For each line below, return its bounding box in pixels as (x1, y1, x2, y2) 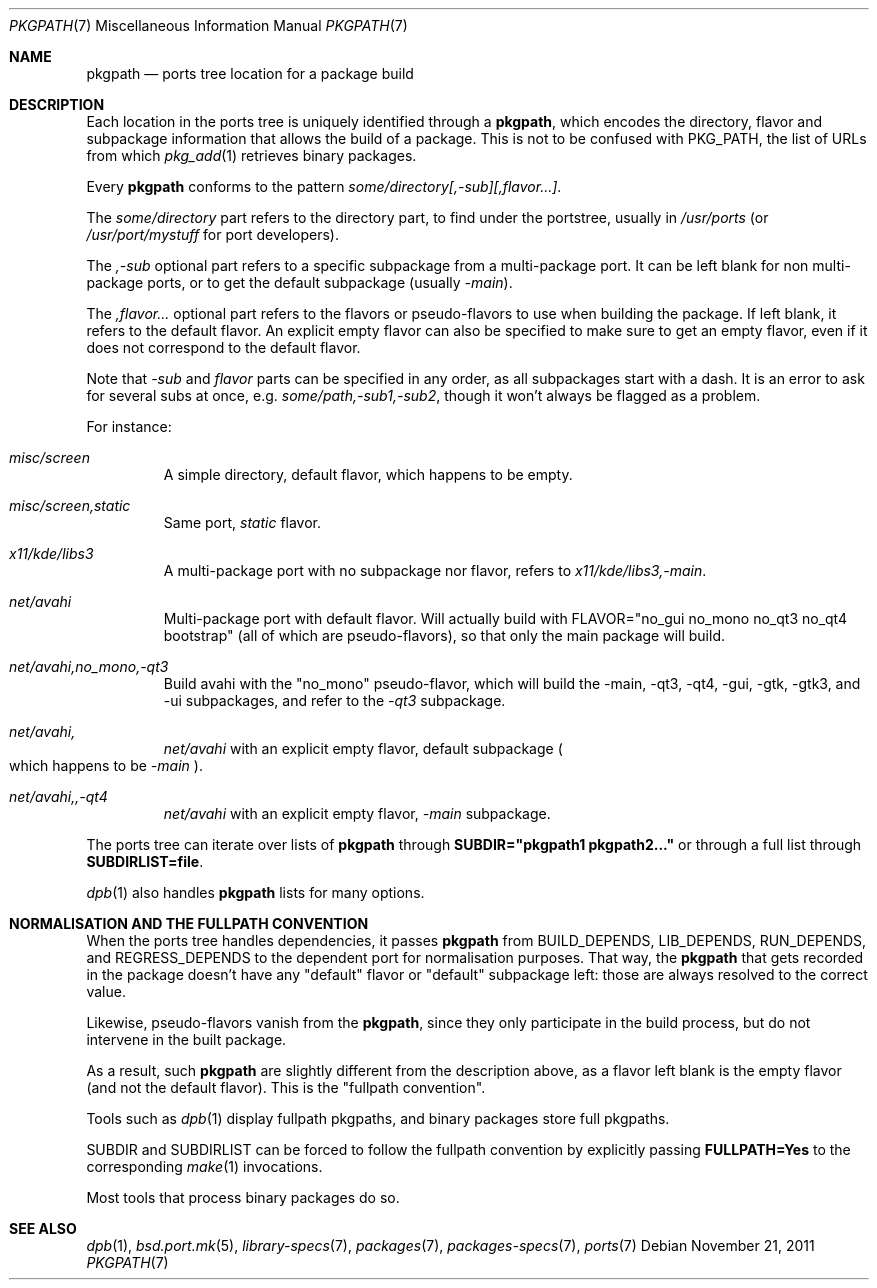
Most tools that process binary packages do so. (86, 1189, 400, 1206)
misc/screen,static (9, 497, 131, 514)
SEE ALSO (9, 1220, 77, 1237)
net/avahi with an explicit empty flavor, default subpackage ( (163, 740, 563, 757)
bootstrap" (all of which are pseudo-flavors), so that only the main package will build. (163, 627, 726, 644)
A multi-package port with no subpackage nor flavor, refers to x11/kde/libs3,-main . (163, 562, 707, 579)
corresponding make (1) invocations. (86, 1158, 323, 1175)
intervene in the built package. (86, 1031, 287, 1048)
